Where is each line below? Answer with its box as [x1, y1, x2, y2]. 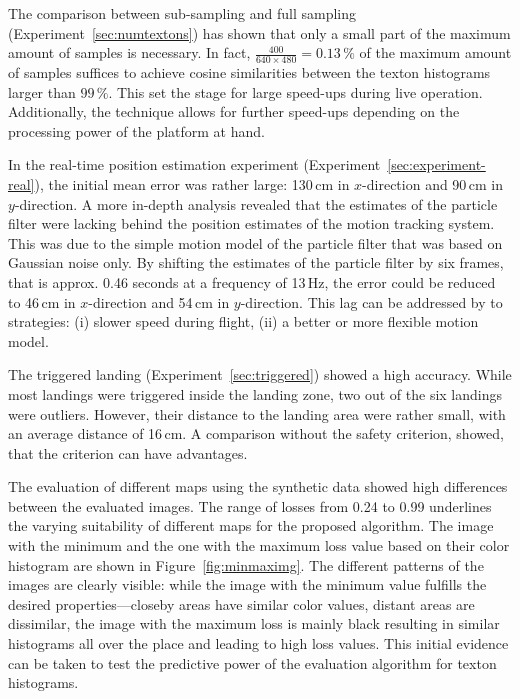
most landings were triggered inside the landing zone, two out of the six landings [8, 383, 503, 404]
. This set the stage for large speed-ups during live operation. [108, 81, 483, 102]
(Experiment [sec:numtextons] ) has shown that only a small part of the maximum [8, 22, 511, 43]
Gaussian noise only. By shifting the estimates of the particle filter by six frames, [8, 252, 504, 273]
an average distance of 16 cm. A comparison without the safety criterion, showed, [8, 423, 504, 444]
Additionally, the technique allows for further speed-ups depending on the [8, 101, 460, 122]
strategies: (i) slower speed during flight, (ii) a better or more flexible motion [8, 311, 479, 332]
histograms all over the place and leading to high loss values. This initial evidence [8, 633, 509, 654]
